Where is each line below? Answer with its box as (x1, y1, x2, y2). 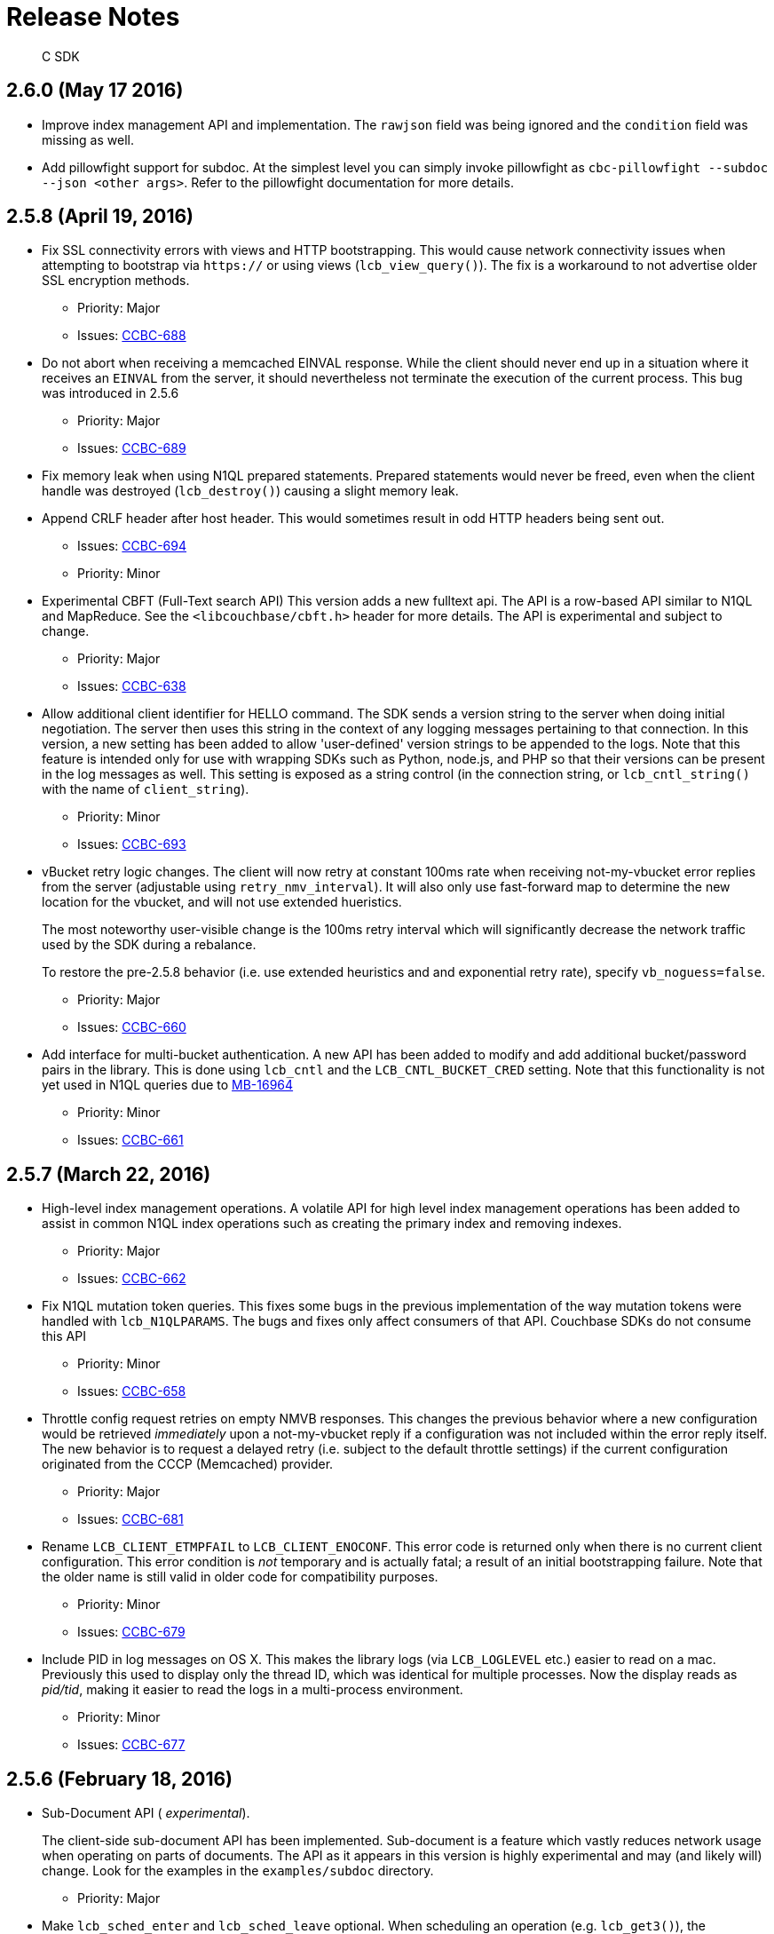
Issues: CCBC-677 (77, 1737, 186, 1753)
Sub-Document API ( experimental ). (42, 1805, 250, 1821)
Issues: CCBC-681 (77, 1511, 184, 1527)
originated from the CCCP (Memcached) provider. (42, 1456, 334, 1472)
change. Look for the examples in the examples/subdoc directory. (42, 1863, 434, 1879)
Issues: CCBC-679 (77, 1624, 186, 1640)
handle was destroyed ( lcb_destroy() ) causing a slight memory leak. (42, 483, 459, 499)
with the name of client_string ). (42, 781, 249, 797)
